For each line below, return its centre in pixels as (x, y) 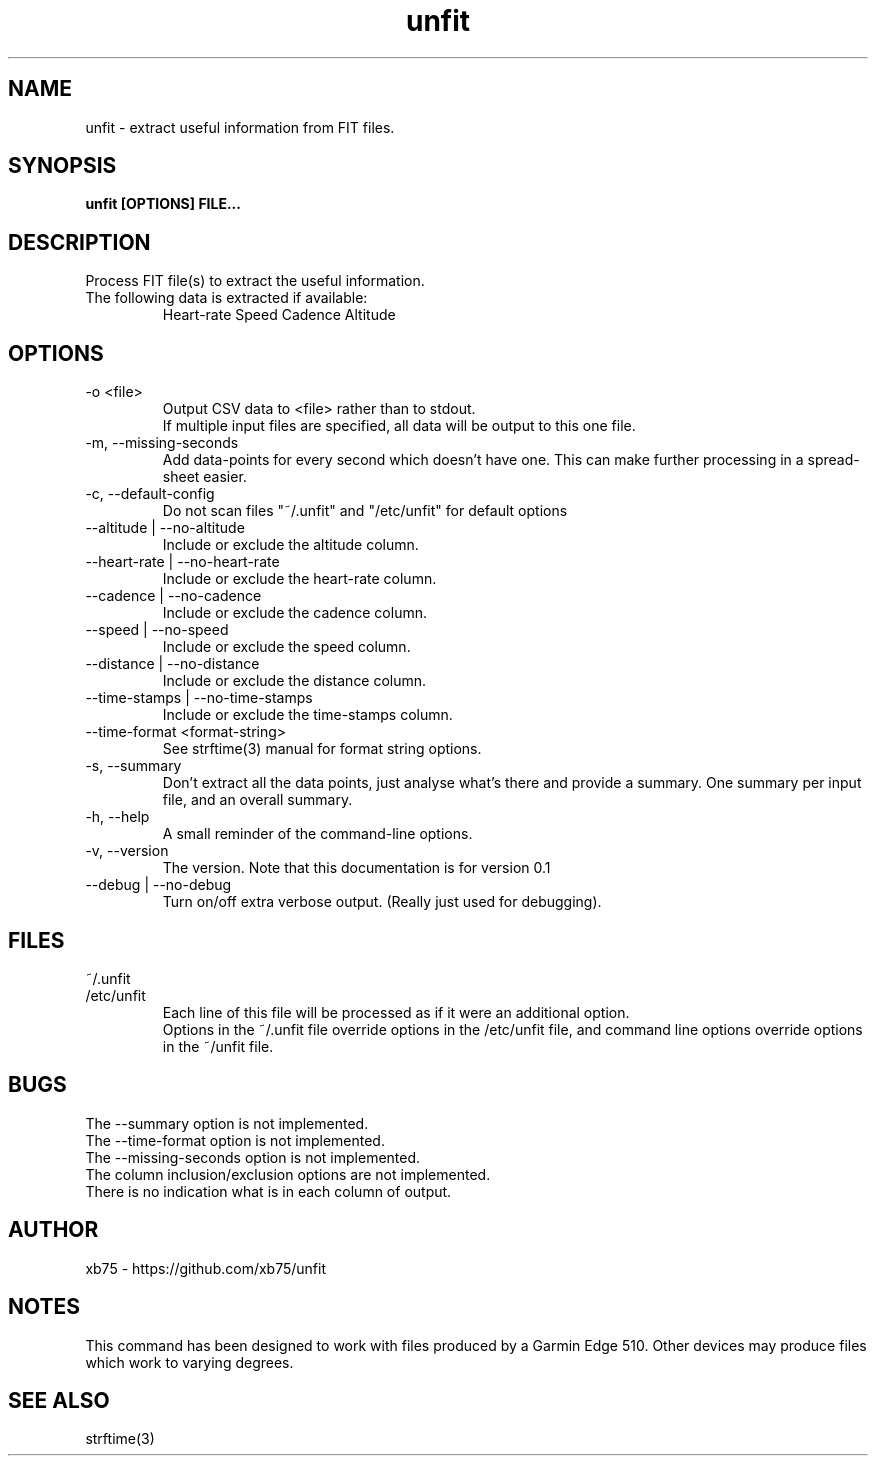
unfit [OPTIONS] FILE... (163, 204)
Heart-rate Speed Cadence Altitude (279, 315)
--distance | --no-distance (172, 664)
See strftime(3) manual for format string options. (322, 749)
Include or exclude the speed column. (286, 647)
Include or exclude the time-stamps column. (307, 715)
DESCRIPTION (79, 242)
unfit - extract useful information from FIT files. (240, 127)
